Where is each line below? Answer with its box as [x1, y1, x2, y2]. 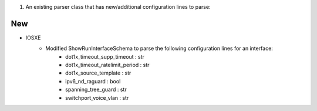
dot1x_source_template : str [65, 69, 131, 76]
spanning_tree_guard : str [65, 86, 127, 93]
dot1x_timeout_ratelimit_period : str [65, 62, 150, 69]
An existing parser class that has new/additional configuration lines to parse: [25, 4, 211, 10]
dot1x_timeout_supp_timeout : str [65, 53, 145, 60]
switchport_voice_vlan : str [65, 94, 129, 101]
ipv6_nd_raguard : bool [65, 78, 121, 85]
